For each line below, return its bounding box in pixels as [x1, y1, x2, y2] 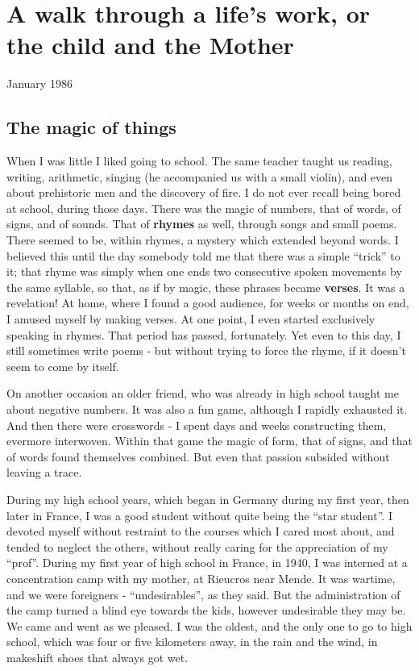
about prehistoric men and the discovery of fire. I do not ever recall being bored [6, 184, 401, 201]
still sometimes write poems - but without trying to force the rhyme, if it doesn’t [6, 342, 406, 359]
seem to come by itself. [6, 357, 119, 374]
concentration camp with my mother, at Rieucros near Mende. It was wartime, [6, 569, 396, 586]
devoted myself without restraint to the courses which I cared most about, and [6, 523, 395, 540]
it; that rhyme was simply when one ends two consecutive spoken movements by [6, 263, 402, 280]
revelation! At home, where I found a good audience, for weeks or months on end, [6, 294, 409, 311]
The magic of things [6, 115, 176, 140]
